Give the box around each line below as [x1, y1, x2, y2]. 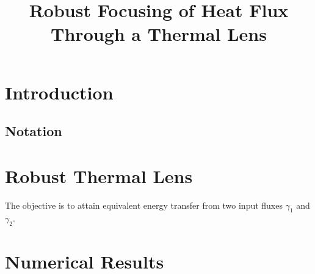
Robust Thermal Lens [5, 163, 193, 188]
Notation [5, 121, 62, 140]
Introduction [5, 79, 114, 104]
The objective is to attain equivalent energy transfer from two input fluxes [5, 198, 283, 211]
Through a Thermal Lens [51, 21, 267, 46]
